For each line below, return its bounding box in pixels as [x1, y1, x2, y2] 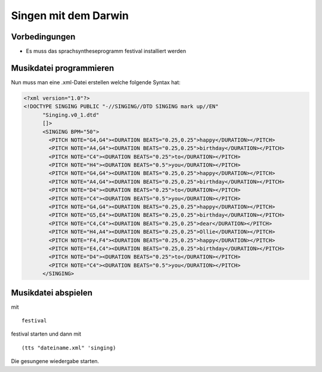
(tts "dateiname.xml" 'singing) [21, 344, 116, 351]
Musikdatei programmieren [11, 63, 114, 73]
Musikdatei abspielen [11, 287, 92, 298]
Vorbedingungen [11, 32, 76, 42]
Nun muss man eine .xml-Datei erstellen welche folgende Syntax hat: [11, 78, 181, 86]
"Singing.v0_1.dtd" [42, 111, 100, 118]
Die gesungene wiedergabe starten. [11, 358, 100, 365]
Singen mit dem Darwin [11, 9, 129, 22]
